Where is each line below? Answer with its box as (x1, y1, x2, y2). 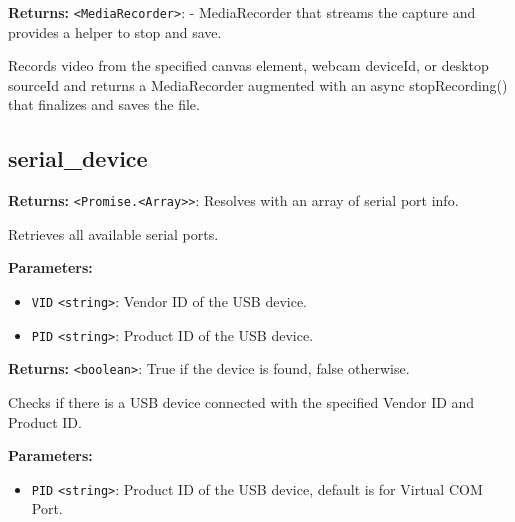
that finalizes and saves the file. (8, 94, 200, 115)
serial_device (8, 143, 148, 174)
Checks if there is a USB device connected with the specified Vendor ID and (8, 392, 475, 413)
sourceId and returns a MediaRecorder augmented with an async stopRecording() (8, 74, 508, 95)
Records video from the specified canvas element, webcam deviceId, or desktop (8, 55, 489, 76)
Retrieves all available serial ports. (8, 223, 219, 244)
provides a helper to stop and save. (8, 21, 222, 42)
